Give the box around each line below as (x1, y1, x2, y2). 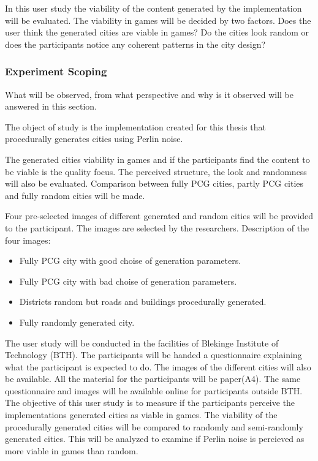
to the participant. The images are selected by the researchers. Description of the (5, 221, 309, 234)
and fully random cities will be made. (5, 189, 145, 201)
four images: (5, 233, 51, 246)
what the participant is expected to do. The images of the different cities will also (5, 360, 311, 373)
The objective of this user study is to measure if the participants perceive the (5, 396, 295, 409)
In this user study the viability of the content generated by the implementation (5, 2, 302, 14)
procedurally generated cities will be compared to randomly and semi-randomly (5, 420, 303, 433)
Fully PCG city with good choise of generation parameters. (19, 254, 241, 267)
